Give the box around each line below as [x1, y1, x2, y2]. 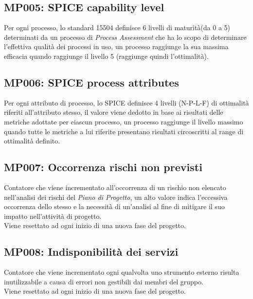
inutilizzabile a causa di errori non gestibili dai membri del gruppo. [4, 276, 203, 286]
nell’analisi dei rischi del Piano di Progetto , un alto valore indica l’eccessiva [4, 192, 228, 202]
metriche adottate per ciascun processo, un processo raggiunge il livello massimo [4, 116, 243, 126]
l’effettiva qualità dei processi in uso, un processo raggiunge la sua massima [4, 41, 229, 52]
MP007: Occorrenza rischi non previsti [4, 159, 202, 175]
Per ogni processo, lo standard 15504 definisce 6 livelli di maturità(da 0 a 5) [4, 22, 230, 33]
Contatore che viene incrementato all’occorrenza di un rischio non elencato [4, 182, 226, 192]
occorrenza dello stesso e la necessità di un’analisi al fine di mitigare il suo [4, 201, 225, 211]
